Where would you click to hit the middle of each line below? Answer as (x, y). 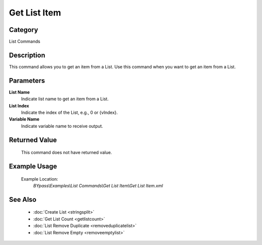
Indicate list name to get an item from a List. (65, 99)
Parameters (27, 81)
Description (27, 55)
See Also (23, 199)
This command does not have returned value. (66, 153)
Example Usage (33, 166)
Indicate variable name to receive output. (62, 126)
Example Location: (40, 179)
